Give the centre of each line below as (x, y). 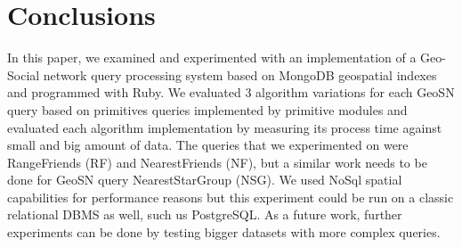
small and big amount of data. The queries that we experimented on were (208, 145)
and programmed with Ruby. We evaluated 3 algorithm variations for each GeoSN (231, 92)
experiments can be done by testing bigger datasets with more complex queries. (224, 232)
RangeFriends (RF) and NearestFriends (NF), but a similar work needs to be (217, 162)
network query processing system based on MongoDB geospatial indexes (240, 74)
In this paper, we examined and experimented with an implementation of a (212, 58)
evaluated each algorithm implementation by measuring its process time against (225, 127)
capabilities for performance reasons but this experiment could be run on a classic (231, 197)
